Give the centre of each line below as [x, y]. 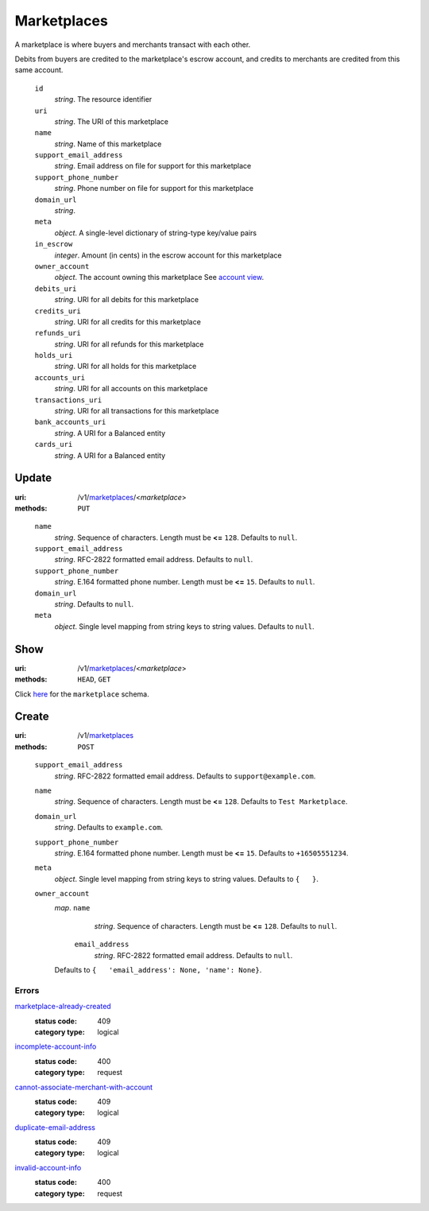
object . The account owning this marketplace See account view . [159, 278]
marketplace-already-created [63, 1007]
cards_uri [54, 444]
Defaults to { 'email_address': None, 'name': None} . [158, 970]
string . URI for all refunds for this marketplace [129, 344]
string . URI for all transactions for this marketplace [137, 411]
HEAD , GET [94, 679]
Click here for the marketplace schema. [82, 694]
